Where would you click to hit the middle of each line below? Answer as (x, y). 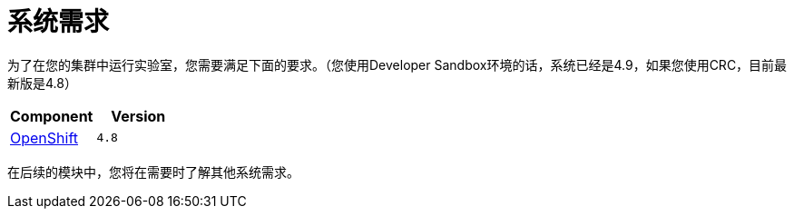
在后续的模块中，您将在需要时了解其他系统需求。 (153, 172)
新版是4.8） (42, 83)
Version (138, 116)
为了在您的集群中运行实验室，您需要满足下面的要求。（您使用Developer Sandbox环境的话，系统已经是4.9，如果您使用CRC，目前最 (397, 64)
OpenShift (44, 137)
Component (52, 116)
